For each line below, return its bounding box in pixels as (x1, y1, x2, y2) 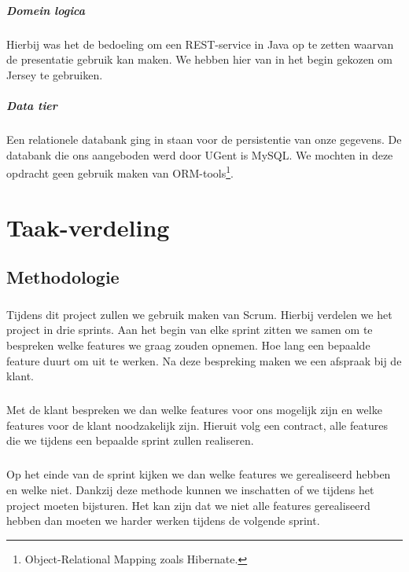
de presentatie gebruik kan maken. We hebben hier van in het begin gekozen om (6, 51, 392, 68)
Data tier (6, 97, 57, 113)
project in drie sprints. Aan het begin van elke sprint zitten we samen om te (6, 321, 373, 338)
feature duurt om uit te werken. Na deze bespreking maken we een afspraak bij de (6, 352, 402, 368)
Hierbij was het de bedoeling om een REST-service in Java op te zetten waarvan (6, 35, 394, 52)
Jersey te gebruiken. (6, 66, 103, 82)
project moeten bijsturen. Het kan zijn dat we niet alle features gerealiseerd (6, 497, 370, 513)
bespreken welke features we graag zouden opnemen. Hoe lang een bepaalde (6, 337, 370, 354)
